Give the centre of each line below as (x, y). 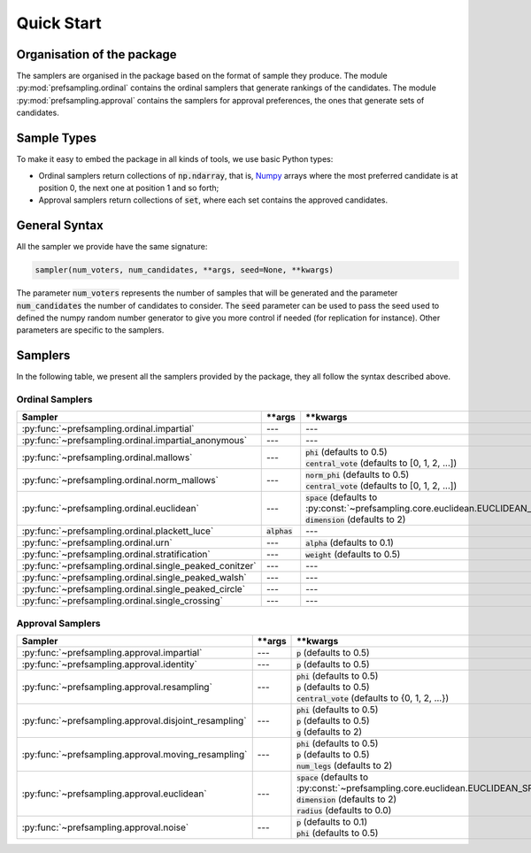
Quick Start (59, 23)
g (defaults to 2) (330, 732)
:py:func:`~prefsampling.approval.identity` (110, 665)
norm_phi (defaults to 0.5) (358, 475)
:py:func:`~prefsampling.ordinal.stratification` (116, 555)
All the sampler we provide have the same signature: (112, 247)
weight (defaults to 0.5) (353, 555)
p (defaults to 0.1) (332, 822)
